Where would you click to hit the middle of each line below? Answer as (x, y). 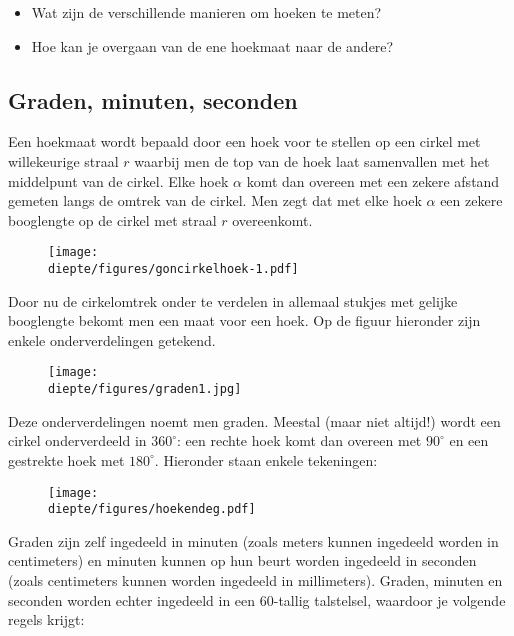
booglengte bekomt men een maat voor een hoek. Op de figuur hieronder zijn (244, 320)
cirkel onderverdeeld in (77, 440)
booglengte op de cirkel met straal (112, 219)
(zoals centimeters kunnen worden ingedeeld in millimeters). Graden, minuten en (255, 580)
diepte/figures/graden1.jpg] (145, 389)
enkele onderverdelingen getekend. (112, 339)
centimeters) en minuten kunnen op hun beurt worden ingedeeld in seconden (242, 560)
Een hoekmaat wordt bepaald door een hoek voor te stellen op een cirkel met (244, 141)
